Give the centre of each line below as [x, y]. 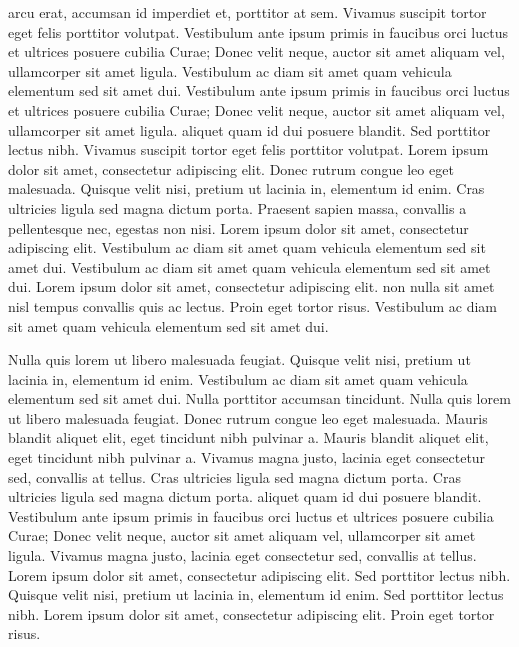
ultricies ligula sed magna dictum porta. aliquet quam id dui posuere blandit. [245, 496]
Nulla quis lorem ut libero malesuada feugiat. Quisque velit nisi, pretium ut [239, 359]
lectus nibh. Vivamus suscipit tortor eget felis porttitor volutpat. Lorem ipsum [248, 149]
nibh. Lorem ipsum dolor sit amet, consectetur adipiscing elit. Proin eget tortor [251, 613]
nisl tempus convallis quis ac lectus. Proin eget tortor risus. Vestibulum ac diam [253, 305]
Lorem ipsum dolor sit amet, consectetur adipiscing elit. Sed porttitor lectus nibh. [259, 574]
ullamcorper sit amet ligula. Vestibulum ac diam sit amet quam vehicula [230, 70]
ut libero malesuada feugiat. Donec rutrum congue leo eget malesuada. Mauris [248, 417]
